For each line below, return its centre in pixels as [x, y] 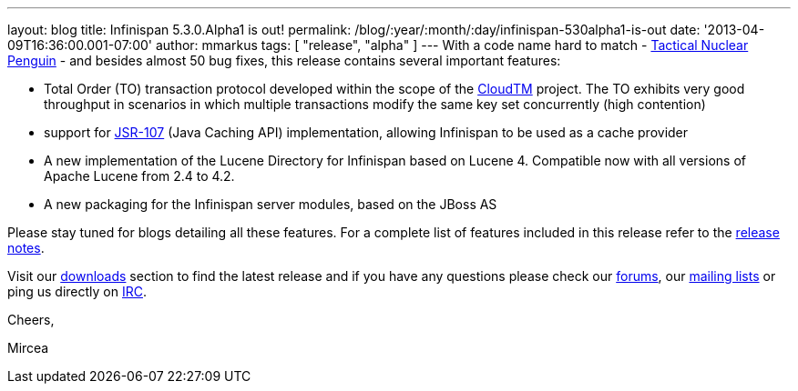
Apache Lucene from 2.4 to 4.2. [139, 176]
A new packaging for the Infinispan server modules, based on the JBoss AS [271, 204]
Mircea [28, 348]
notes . [26, 248]
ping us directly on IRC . [77, 291]
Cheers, [31, 320]
